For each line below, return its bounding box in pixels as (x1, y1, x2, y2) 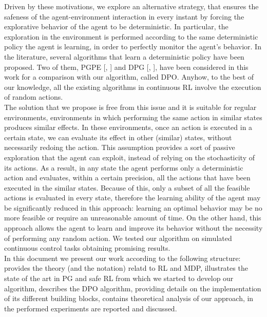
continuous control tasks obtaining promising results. (4, 243, 170, 253)
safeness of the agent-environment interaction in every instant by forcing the (4, 11, 244, 22)
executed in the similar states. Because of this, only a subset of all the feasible (4, 182, 250, 193)
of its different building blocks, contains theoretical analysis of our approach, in (4, 293, 254, 304)
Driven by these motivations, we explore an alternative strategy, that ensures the (4, 1, 259, 11)
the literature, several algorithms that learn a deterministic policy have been (4, 51, 244, 62)
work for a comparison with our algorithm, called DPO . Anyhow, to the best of (4, 71, 254, 82)
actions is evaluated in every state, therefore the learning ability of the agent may (4, 192, 261, 203)
